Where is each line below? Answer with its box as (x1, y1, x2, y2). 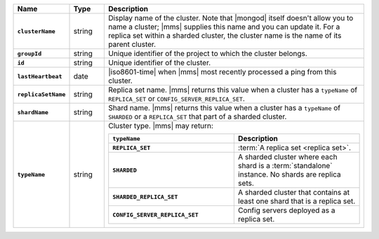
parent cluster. (108, 39, 157, 49)
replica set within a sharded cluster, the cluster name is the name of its (108, 31, 342, 40)
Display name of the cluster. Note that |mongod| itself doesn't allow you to (108, 13, 354, 22)
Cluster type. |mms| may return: (108, 121, 214, 130)
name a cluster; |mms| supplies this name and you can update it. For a (108, 22, 340, 32)
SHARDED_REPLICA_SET (112, 193, 178, 200)
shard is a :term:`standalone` (237, 161, 333, 170)
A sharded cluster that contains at (237, 188, 350, 197)
